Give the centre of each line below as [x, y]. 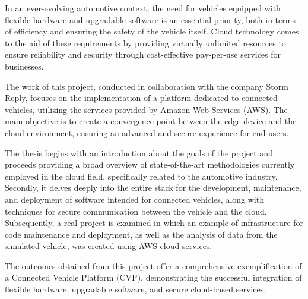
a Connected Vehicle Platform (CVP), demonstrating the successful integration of [153, 277]
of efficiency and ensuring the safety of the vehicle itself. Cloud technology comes [152, 31]
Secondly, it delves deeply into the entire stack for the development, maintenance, [153, 188]
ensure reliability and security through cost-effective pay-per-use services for [143, 54]
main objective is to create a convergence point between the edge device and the [151, 121]
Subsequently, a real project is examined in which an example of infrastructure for [154, 223]
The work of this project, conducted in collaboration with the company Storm [147, 86]
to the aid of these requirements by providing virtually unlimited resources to [145, 43]
